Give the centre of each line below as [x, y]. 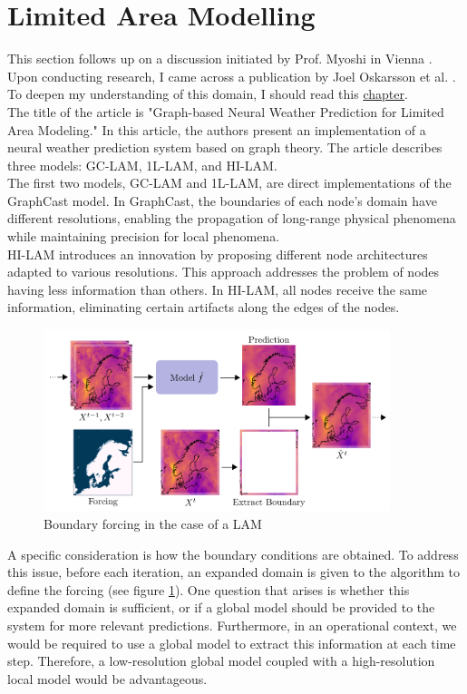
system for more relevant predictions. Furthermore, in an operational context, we [232, 625]
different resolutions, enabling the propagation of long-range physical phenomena [232, 218]
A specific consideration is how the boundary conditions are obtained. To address [233, 554]
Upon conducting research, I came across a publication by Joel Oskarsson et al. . [232, 76]
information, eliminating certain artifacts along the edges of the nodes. [204, 307]
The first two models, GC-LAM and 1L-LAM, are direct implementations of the [229, 183]
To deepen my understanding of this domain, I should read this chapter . [208, 94]
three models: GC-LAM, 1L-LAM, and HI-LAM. [142, 165]
